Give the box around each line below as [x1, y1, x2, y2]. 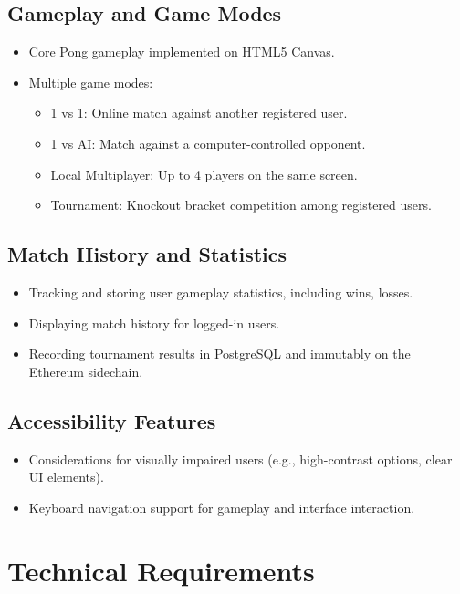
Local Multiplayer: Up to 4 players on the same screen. [50, 164, 358, 183]
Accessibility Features [7, 406, 216, 434]
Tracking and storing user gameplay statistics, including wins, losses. [28, 282, 413, 301]
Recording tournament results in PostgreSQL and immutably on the [28, 344, 411, 363]
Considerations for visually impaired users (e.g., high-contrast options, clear [28, 449, 453, 468]
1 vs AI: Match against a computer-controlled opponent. [50, 133, 366, 152]
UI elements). [28, 467, 104, 486]
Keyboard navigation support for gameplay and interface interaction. [28, 497, 415, 516]
